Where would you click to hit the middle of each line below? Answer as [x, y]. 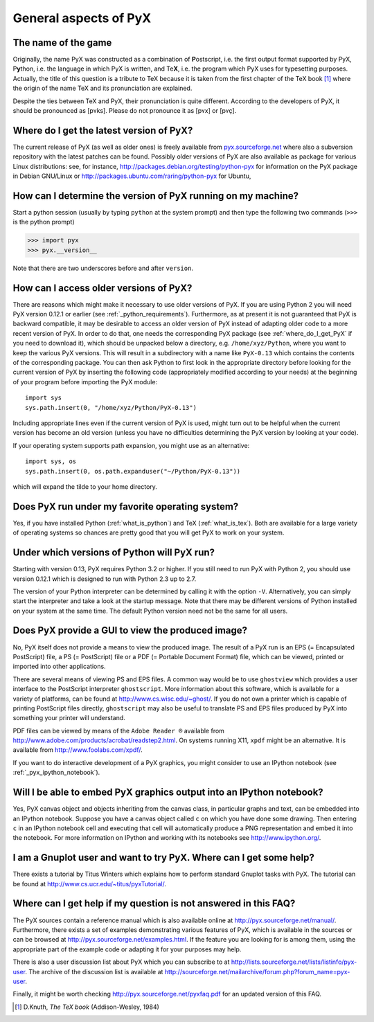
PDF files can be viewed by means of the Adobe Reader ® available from [119, 730]
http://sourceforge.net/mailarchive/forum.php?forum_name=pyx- [257, 971]
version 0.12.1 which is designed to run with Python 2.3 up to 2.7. [105, 579]
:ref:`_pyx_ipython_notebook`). [56, 773]
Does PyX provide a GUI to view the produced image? [130, 630]
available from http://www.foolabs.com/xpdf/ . [78, 750]
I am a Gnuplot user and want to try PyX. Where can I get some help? [163, 858]
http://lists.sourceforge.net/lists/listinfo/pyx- [294, 962]
